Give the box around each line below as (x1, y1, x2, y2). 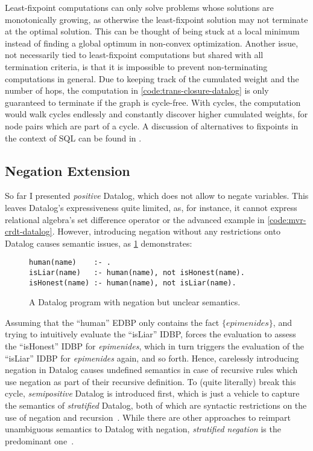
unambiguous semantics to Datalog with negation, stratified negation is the (5, 423, 281, 435)
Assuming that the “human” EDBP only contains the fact (5, 316, 220, 328)
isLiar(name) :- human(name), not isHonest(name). (29, 268, 245, 277)
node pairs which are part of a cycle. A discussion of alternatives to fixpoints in (5, 119, 299, 132)
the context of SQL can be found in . (5, 131, 142, 144)
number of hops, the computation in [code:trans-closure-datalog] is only (5, 84, 269, 97)
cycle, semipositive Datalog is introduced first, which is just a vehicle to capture (5, 387, 300, 400)
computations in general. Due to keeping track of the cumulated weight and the (5, 72, 299, 85)
